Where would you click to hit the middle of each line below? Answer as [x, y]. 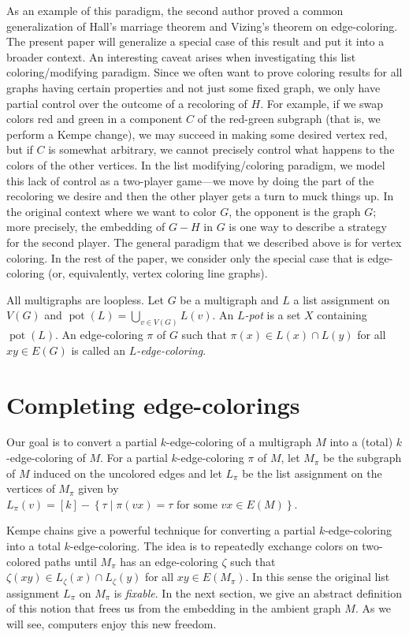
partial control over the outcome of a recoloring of [127, 103]
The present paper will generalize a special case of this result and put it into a [195, 41]
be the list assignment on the [312, 473]
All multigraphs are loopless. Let [86, 299]
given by [99, 488]
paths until [71, 561]
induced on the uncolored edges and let [128, 473]
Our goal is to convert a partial [82, 442]
